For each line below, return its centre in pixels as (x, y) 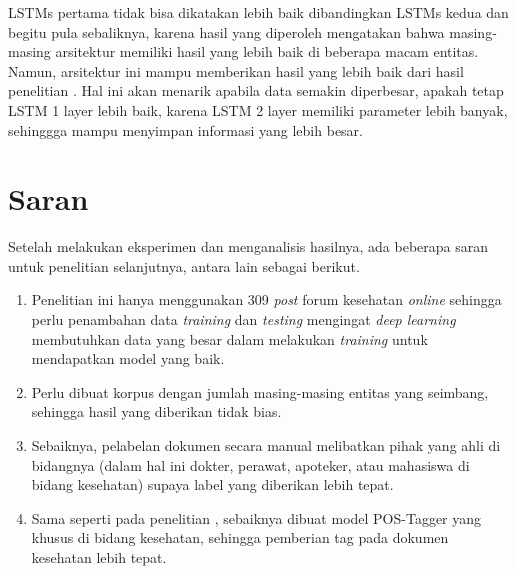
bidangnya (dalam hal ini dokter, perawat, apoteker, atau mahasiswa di (250, 464)
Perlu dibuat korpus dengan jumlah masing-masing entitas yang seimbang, (260, 391)
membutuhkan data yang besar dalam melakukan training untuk (229, 338)
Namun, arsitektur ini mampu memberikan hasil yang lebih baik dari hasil (236, 70)
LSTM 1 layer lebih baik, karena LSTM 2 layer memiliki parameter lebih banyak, (258, 109)
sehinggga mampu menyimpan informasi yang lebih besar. (185, 129)
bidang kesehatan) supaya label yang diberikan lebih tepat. (212, 484)
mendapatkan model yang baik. (128, 358)
